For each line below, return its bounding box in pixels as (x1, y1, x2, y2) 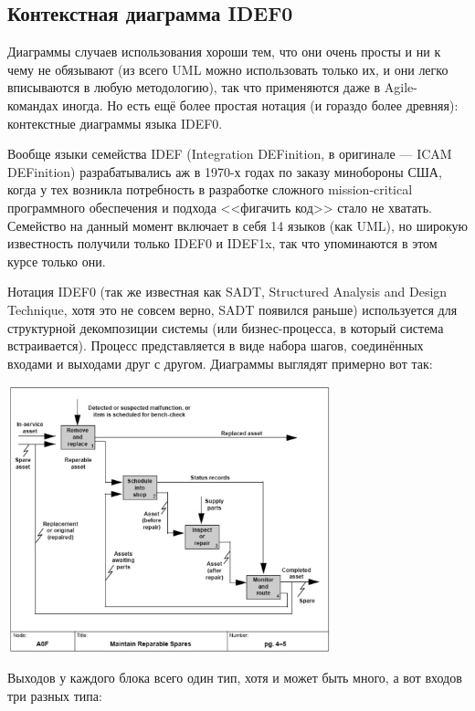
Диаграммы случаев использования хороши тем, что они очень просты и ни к (7, 42, 441, 61)
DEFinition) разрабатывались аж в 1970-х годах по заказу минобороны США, (7, 162, 442, 181)
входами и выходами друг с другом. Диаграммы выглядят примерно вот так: (7, 353, 433, 372)
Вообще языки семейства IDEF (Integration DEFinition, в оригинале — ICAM (7, 144, 452, 163)
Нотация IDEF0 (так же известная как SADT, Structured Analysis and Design (7, 282, 448, 301)
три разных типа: (7, 685, 102, 705)
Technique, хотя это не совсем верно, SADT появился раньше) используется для (7, 299, 458, 319)
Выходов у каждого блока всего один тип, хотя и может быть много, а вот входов (7, 668, 462, 687)
